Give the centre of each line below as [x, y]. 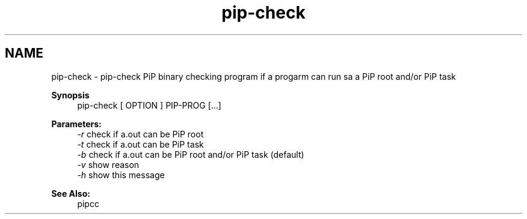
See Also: [71, 193]
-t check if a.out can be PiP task [140, 144]
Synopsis [70, 95]
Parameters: [76, 124]
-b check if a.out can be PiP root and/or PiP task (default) [191, 154]
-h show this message [121, 175]
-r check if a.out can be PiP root [140, 134]
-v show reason [108, 164]
